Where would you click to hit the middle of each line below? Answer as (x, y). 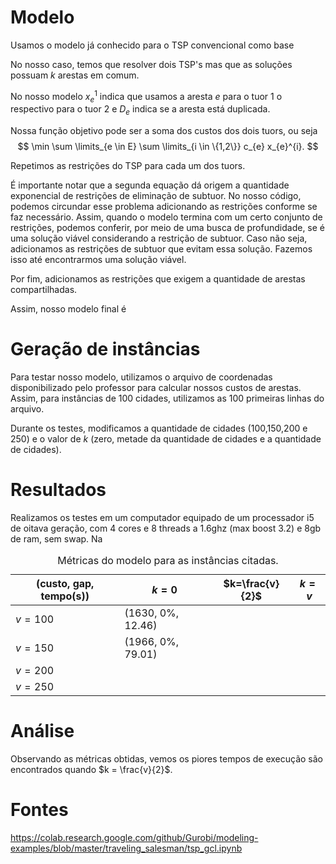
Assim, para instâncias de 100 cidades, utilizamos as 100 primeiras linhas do (167, 398)
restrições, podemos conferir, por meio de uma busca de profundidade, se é (168, 228)
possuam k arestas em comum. (75, 75)
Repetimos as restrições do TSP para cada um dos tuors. (128, 166)
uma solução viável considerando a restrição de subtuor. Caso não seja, (159, 238)
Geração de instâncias (105, 349)
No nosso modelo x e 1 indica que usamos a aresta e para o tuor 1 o (146, 96)
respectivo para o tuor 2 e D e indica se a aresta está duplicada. (140, 110)
